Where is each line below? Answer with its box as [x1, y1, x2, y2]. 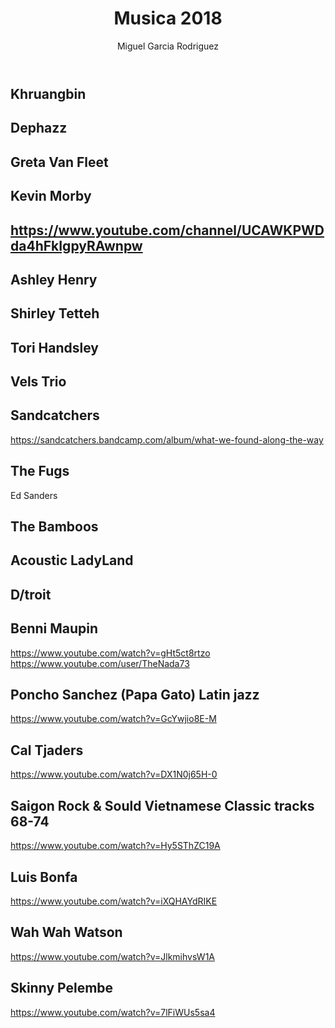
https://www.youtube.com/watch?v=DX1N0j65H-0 [10, 768, 218, 781]
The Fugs [10, 463, 70, 480]
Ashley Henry [10, 271, 98, 288]
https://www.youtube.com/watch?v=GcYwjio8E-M [10, 713, 217, 725]
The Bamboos [10, 518, 99, 536]
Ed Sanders [10, 489, 58, 501]
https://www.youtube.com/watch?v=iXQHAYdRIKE [10, 895, 218, 907]
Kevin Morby [10, 188, 92, 205]
